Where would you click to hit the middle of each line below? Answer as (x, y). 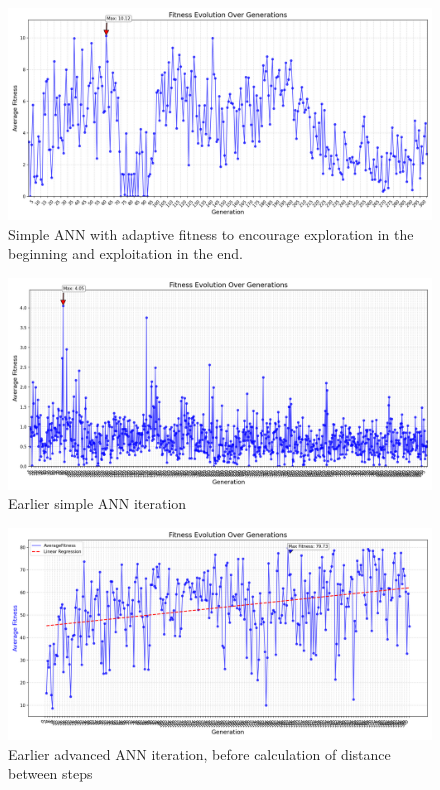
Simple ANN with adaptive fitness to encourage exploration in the (211, 233)
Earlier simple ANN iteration (97, 503)
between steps (50, 773)
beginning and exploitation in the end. (125, 253)
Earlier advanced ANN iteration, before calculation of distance (199, 753)
